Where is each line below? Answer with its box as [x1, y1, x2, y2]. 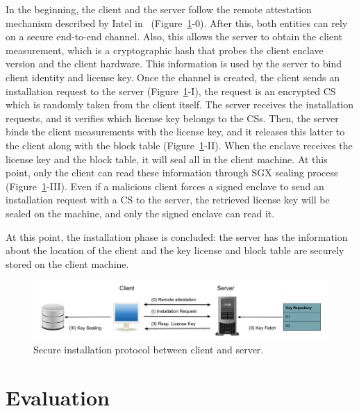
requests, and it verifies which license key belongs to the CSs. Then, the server [6, 110, 339, 125]
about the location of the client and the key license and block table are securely [6, 243, 344, 258]
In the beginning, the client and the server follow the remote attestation [6, 2, 312, 16]
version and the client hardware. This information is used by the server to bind [6, 56, 342, 71]
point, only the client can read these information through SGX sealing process [6, 165, 338, 180]
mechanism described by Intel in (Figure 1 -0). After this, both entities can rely [6, 15, 348, 30]
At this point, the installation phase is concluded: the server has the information [6, 229, 348, 244]
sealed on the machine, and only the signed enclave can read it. [6, 205, 275, 220]
